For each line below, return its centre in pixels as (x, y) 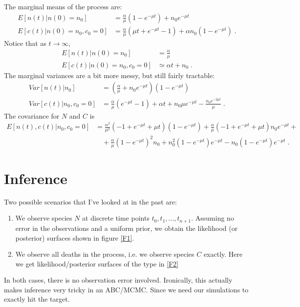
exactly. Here (223, 254)
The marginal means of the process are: (63, 6)
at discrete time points (116, 218)
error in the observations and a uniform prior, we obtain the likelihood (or (127, 228)
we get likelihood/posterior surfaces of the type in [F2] (97, 263)
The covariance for (32, 115)
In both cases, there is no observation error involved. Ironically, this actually (118, 280)
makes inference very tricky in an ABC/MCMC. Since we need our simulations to (126, 289)
